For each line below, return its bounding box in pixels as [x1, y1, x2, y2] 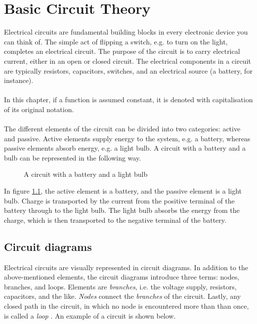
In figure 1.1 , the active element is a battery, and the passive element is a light [4, 186, 242, 196]
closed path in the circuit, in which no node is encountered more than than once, [4, 300, 249, 311]
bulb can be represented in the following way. [4, 152, 141, 162]
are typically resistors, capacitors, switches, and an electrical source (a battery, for [4, 65, 253, 76]
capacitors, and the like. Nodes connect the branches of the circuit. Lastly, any [4, 291, 241, 301]
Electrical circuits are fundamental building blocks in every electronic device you [4, 27, 248, 37]
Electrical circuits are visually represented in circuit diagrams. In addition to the [4, 262, 248, 272]
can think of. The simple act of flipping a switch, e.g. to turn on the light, [4, 36, 228, 46]
